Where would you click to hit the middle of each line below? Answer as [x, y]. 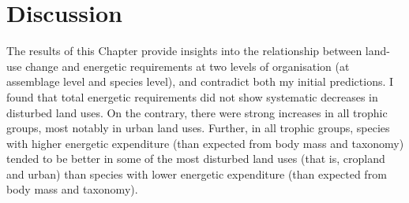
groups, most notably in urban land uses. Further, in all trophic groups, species [198, 128]
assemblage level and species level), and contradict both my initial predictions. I [200, 81]
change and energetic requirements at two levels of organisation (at [188, 66]
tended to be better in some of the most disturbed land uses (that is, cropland [196, 159]
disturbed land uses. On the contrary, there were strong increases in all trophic [197, 112]
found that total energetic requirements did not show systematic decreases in [192, 96]
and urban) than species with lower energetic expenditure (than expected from [197, 173]
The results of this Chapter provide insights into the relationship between [184, 51]
